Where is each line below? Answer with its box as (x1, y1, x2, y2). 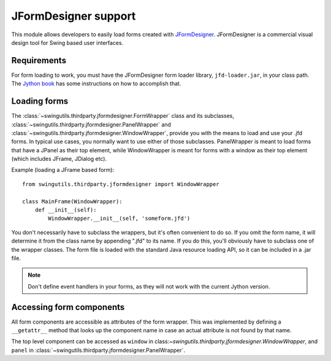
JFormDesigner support (11, 9, 136, 23)
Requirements (11, 55, 67, 66)
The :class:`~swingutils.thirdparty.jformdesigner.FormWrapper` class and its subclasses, (11, 112, 235, 120)
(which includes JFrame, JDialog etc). (11, 155, 107, 163)
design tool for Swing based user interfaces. (11, 39, 124, 46)
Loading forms (11, 96, 69, 107)
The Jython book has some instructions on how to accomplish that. (11, 80, 181, 87)
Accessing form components (11, 301, 125, 312)
